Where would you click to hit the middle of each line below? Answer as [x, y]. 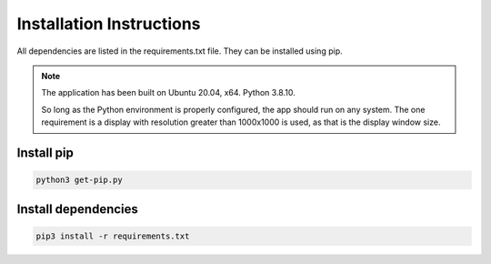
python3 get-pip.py [79, 180]
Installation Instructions [109, 24]
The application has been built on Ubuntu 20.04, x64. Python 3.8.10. [168, 93]
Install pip [45, 152]
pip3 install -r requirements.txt [113, 236]
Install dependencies [77, 209]
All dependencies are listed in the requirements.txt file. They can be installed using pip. [180, 51]
